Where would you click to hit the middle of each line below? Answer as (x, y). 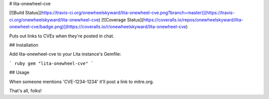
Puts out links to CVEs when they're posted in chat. (62, 36)
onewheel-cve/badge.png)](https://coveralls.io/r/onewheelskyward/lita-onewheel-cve (98, 27)
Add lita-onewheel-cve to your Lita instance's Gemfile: (65, 54)
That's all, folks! (25, 91)
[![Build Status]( (25, 13)
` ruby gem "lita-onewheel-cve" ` (51, 63)
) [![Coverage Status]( (121, 19)
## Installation (24, 45)
